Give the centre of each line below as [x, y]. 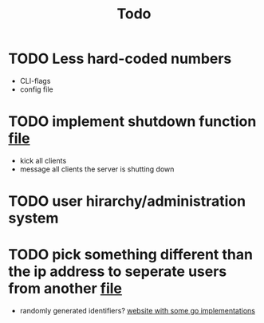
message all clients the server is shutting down [97, 169]
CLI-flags [35, 81]
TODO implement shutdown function [132, 122]
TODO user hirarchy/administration [127, 201]
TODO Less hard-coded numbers [120, 59]
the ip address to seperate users [118, 272]
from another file [65, 289]
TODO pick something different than [131, 255]
